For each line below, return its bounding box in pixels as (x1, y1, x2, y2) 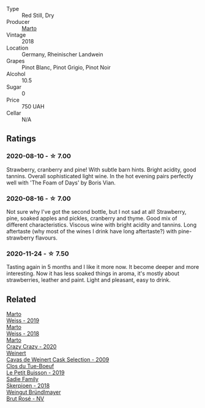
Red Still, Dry (21, 12, 54, 19)
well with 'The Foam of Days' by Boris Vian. (6, 179, 116, 186)
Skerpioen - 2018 (6, 382, 50, 390)
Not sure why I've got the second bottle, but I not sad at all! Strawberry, (6, 208, 187, 215)
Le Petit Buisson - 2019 (6, 369, 65, 376)
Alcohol (6, 70, 26, 77)
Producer (6, 18, 30, 25)
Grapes (6, 58, 25, 64)
